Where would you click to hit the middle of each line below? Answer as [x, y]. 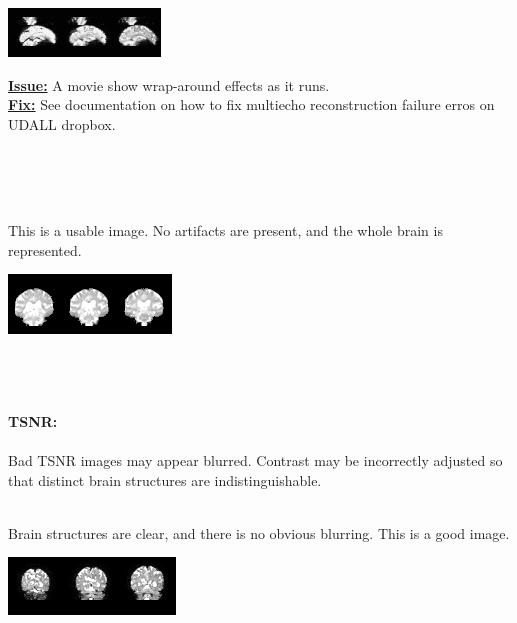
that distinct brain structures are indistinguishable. [165, 479]
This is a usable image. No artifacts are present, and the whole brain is [225, 230]
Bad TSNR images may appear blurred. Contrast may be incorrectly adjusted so [255, 459]
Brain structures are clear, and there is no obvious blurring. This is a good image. [259, 532]
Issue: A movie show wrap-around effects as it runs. [169, 84]
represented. [45, 249]
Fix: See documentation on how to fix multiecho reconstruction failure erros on [251, 104]
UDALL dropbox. [62, 123]
